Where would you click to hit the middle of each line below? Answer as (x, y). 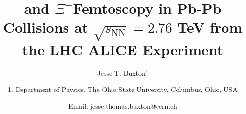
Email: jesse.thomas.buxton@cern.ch (123, 106)
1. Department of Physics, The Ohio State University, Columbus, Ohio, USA (123, 89)
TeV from (210, 27)
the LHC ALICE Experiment (123, 49)
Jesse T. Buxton (121, 73)
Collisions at (46, 27)
